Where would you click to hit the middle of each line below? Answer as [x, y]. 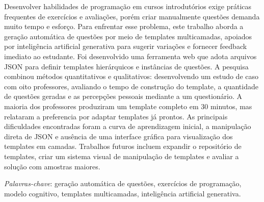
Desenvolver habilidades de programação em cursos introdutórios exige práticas [128, 6]
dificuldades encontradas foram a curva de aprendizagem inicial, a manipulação [128, 126]
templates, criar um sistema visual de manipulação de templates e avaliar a [122, 156]
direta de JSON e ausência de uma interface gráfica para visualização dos [118, 136]
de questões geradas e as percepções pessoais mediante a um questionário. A [123, 96]
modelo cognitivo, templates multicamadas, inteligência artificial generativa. [123, 193]
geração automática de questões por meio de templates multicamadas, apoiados [128, 36]
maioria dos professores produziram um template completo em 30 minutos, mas [128, 106]
